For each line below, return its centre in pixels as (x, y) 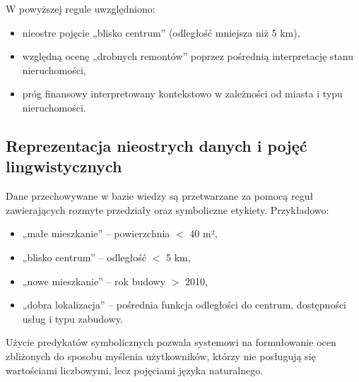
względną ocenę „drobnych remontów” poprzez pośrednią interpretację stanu (188, 56)
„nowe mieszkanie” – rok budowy (94, 281)
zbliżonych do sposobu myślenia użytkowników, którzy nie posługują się (161, 356)
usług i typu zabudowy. (72, 318)
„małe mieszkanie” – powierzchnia (96, 233)
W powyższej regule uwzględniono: (81, 8)
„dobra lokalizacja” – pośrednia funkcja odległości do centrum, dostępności (184, 305)
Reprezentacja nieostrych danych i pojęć (157, 145)
